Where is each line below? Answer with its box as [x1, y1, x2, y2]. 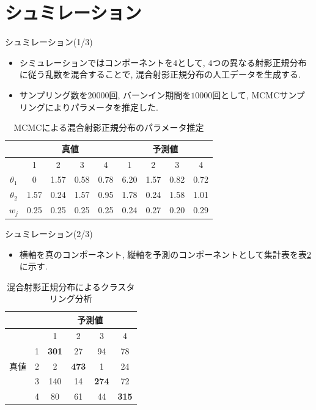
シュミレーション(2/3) [5, 227, 93, 240]
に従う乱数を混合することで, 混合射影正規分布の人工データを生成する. [19, 68, 301, 81]
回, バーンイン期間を [109, 88, 191, 101]
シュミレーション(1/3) [5, 35, 93, 48]
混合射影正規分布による [7, 280, 101, 293]
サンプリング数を [19, 88, 88, 101]
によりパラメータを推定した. [45, 100, 158, 113]
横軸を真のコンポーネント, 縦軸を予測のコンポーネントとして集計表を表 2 [19, 247, 311, 260]
